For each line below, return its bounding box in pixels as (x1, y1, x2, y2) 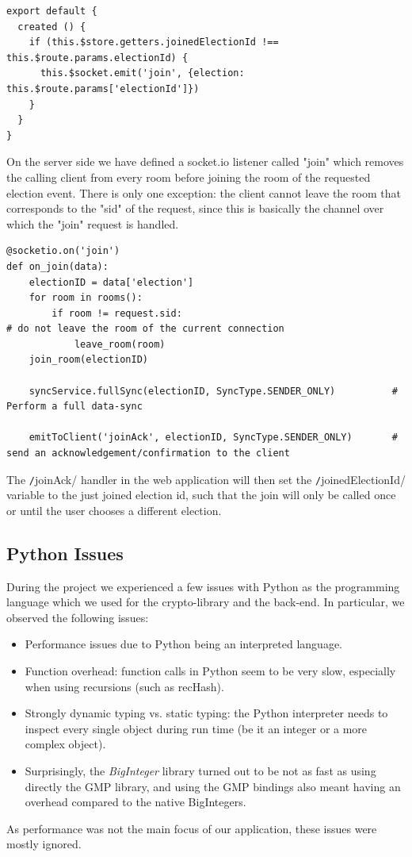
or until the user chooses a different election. (6, 502, 222, 518)
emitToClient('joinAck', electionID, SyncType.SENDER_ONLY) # (29, 432, 398, 444)
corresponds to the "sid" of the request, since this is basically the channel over (6, 200, 384, 217)
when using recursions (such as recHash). (25, 678, 224, 694)
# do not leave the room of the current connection (6, 323, 284, 335)
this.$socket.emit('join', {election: (40, 67, 245, 79)
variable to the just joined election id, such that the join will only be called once (6, 486, 396, 503)
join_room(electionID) (29, 354, 148, 366)
